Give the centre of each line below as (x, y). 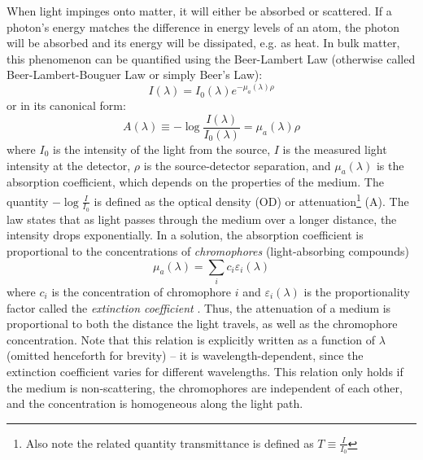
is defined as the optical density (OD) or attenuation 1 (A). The (251, 200)
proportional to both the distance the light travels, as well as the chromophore (202, 324)
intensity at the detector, (69, 165)
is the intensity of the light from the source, (162, 149)
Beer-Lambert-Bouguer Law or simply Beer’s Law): (135, 74)
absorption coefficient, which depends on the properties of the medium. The (195, 182)
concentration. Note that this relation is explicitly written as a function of (191, 339)
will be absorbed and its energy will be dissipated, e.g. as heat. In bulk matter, (203, 43)
